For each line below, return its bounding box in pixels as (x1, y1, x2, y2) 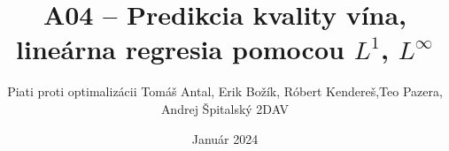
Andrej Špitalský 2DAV (160, 99, 290, 117)
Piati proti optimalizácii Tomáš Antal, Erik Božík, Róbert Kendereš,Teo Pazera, (7, 82, 443, 101)
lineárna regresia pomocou (16, 31, 344, 67)
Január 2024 (191, 129, 259, 147)
